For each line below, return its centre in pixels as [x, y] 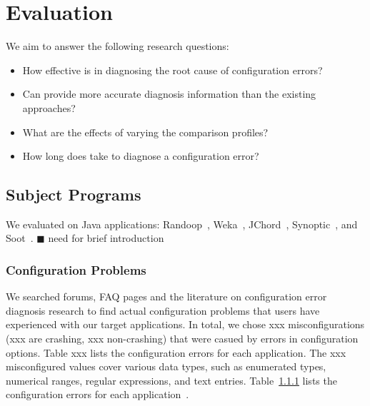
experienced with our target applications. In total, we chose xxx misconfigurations [185, 324]
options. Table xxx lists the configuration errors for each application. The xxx [176, 352]
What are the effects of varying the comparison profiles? [145, 132]
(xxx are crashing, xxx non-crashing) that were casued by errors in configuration [182, 339]
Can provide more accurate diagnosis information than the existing [169, 94]
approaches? [49, 107]
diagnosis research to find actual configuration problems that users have [163, 310]
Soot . [20, 238]
